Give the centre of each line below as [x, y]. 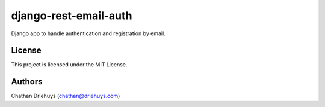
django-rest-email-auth [72, 16]
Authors [27, 82]
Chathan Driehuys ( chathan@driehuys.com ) [66, 96]
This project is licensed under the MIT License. [69, 65]
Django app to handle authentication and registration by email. [88, 33]
